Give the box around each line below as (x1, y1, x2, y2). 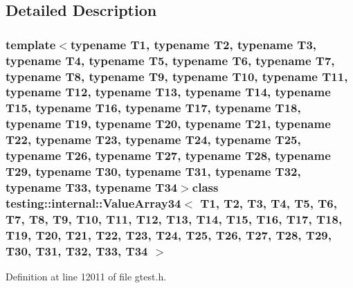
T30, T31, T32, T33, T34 (6, 242, 148, 259)
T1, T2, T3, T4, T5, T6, (200, 194, 337, 211)
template (6, 35, 56, 53)
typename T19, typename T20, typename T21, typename (6, 115, 331, 132)
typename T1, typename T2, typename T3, (70, 35, 317, 53)
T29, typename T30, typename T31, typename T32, (6, 163, 301, 180)
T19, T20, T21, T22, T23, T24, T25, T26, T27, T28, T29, (6, 226, 332, 243)
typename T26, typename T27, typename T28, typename (6, 147, 331, 164)
